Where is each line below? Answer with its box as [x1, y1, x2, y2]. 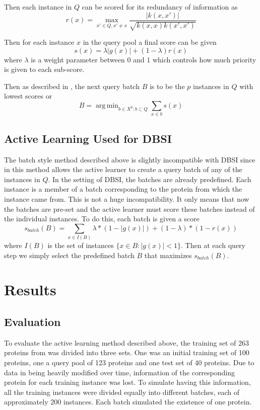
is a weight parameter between [31, 54, 125, 64]
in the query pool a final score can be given [83, 37, 217, 47]
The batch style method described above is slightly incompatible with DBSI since [4, 154, 255, 165]
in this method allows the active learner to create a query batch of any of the [4, 164, 242, 175]
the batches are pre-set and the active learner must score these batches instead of [4, 203, 255, 214]
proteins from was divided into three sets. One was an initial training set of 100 [4, 347, 249, 358]
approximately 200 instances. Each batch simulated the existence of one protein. [4, 396, 252, 407]
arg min [95, 102, 119, 110]
